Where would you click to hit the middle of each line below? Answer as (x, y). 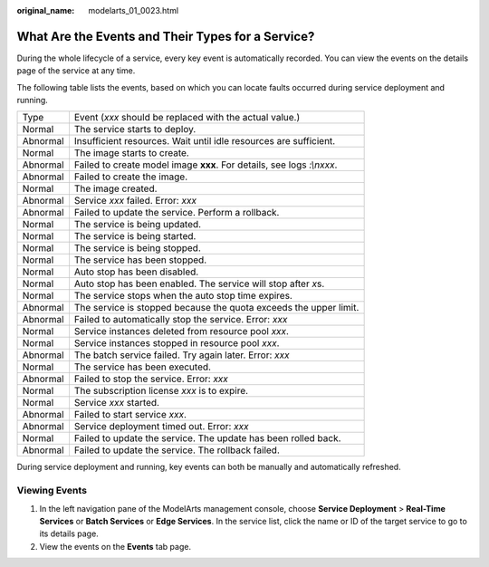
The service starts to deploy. (135, 130)
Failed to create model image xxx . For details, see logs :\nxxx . (206, 165)
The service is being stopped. (137, 248)
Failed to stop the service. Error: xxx (151, 379)
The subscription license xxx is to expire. (161, 391)
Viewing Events (52, 491)
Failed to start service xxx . (130, 415)
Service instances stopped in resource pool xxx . (177, 343)
